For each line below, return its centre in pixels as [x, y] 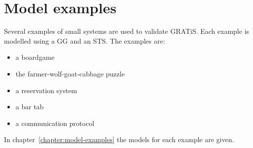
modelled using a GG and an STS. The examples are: [85, 40]
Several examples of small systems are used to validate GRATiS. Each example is [127, 31]
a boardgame [35, 57]
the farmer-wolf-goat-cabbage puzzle [70, 73]
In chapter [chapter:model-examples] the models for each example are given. [119, 139]
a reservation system [46, 90]
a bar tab [30, 107]
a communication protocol [55, 123]
